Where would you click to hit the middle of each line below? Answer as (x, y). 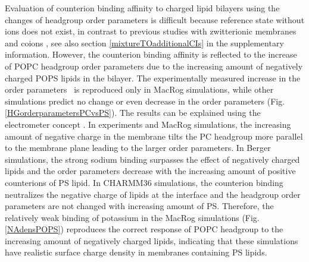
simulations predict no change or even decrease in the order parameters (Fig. (145, 101)
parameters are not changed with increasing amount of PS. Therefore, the (139, 206)
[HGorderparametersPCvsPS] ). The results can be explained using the (133, 113)
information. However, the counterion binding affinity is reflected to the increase (151, 54)
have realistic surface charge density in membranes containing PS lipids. (136, 252)
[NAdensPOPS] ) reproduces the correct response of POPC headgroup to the (144, 229)
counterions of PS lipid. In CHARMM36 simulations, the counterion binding (144, 182)
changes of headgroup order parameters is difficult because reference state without (155, 19)
